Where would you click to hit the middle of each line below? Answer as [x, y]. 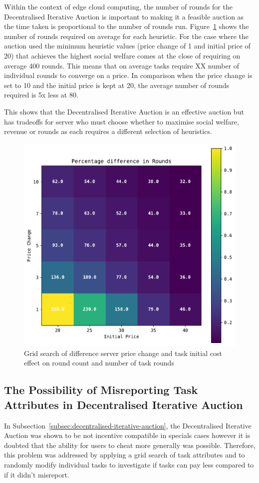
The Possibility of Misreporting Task [101, 390]
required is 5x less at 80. [41, 95]
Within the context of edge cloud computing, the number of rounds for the [118, 6]
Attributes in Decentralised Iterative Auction [124, 404]
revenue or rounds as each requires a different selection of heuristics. [108, 131]
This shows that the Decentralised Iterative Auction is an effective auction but [124, 111]
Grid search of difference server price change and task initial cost [123, 353]
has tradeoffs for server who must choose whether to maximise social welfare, [122, 121]
